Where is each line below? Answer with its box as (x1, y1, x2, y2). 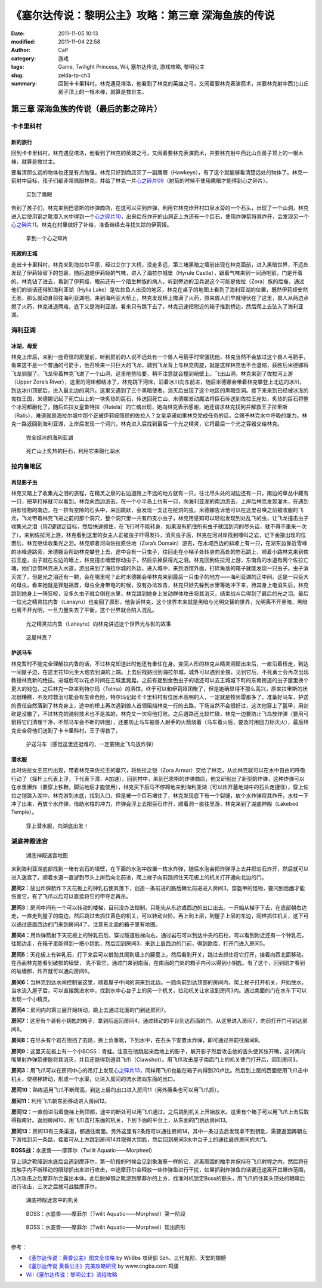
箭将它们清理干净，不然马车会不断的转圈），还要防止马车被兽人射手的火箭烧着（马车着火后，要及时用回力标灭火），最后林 (11, 719, 309, 726)
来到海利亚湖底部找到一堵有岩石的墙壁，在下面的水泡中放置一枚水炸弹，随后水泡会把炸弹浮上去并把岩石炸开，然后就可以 (11, 865, 309, 872)
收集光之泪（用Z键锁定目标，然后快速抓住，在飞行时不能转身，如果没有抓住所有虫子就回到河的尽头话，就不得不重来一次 (11, 523, 307, 530)
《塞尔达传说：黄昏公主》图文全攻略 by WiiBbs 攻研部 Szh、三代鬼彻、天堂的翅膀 (26, 1255, 227, 1261)
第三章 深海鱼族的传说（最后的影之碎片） (11, 104, 162, 114)
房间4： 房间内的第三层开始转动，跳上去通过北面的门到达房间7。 (11, 1007, 169, 1014)
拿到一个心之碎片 (26, 235, 68, 242)
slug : (11, 72, 24, 79)
